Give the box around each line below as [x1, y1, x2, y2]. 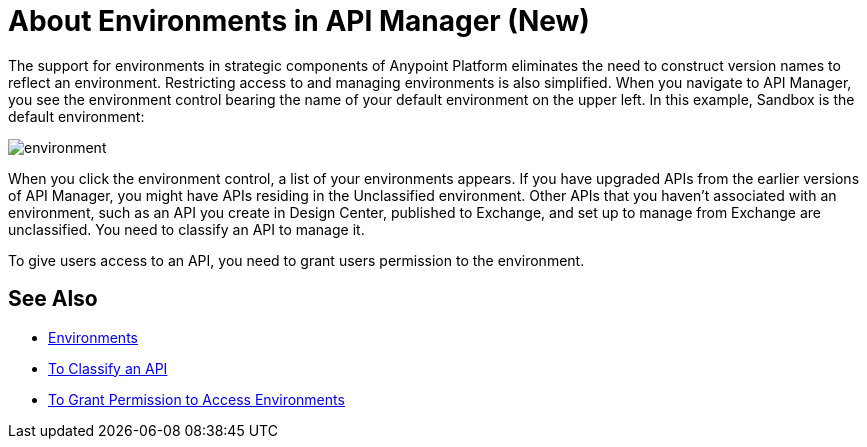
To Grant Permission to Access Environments [48, 390, 345, 408]
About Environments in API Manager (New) [8, 4, 590, 38]
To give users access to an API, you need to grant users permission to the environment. [8, 251, 585, 269]
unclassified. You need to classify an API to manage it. [8, 220, 365, 238]
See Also [8, 286, 98, 312]
